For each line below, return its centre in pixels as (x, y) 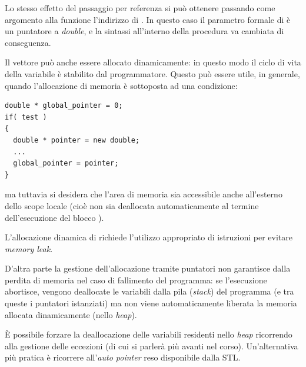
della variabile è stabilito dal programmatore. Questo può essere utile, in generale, (152, 73)
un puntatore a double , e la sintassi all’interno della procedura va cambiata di (144, 31)
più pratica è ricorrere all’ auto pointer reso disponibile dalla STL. (123, 357)
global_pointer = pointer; (66, 163)
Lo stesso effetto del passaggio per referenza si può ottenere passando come (140, 8)
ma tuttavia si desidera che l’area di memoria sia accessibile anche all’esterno (144, 194)
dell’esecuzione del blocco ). (54, 217)
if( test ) (26, 117)
